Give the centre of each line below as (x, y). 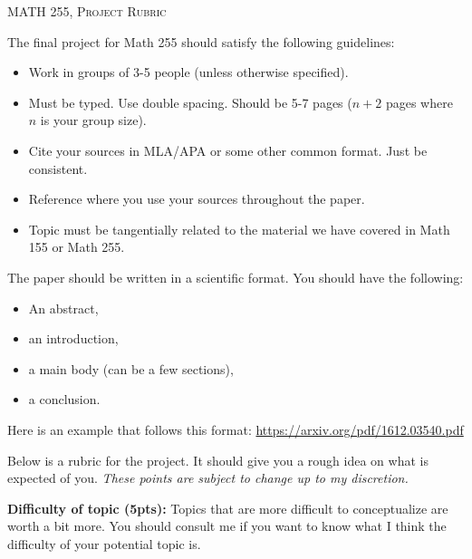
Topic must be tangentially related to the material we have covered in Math (239, 229)
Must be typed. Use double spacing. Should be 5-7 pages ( (190, 102)
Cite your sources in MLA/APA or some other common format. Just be (228, 150)
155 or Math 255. (77, 247)
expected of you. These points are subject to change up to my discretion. (208, 478)
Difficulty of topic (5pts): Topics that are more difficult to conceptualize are (228, 508)
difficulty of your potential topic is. (104, 543)
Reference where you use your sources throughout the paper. (197, 199)
